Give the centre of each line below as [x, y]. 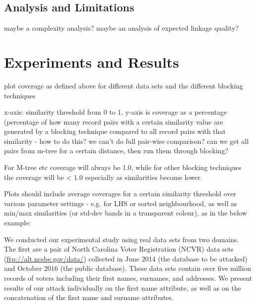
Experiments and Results [92, 62]
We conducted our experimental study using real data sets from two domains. [122, 239]
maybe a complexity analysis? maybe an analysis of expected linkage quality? [121, 28]
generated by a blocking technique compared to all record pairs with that [115, 131]
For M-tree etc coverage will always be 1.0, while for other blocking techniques [123, 167]
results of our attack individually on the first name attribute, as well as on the [123, 287]
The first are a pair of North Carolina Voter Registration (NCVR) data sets [119, 249]
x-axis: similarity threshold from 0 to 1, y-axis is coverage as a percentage [115, 112]
